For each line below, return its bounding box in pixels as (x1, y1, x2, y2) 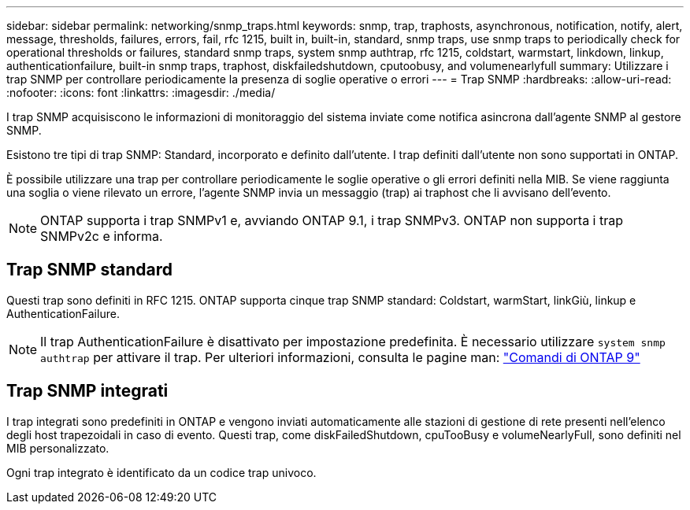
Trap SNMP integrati (6, 381, 169, 401)
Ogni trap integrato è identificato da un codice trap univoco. (6, 465, 317, 479)
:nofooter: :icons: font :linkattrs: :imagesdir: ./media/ (6, 86, 276, 99)
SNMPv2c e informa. (40, 228, 163, 244)
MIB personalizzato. (6, 441, 109, 455)
